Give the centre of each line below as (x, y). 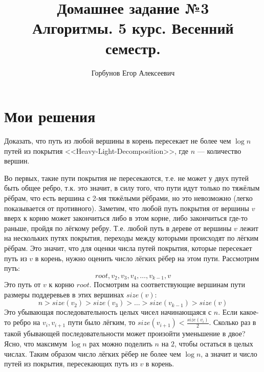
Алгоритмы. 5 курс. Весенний (133, 28)
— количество (219, 150)
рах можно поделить (121, 343)
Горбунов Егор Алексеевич (133, 72)
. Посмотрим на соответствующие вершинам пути (167, 284)
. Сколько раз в (233, 322)
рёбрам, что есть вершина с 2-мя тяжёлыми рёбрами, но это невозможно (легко (128, 198)
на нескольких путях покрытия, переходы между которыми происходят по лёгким (131, 238)
